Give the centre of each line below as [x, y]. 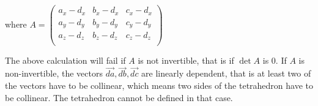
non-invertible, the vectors [54, 73]
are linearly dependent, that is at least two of [226, 73]
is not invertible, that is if [186, 60]
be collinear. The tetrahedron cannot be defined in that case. [119, 97]
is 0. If [275, 60]
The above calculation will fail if [65, 60]
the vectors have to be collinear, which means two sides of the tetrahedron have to [159, 85]
